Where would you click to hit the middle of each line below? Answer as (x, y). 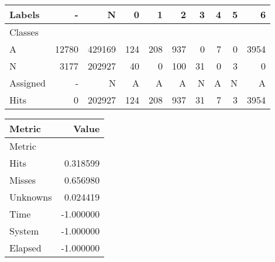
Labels (25, 14)
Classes (24, 32)
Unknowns (31, 197)
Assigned (27, 83)
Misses (23, 180)
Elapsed (25, 248)
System (24, 231)
